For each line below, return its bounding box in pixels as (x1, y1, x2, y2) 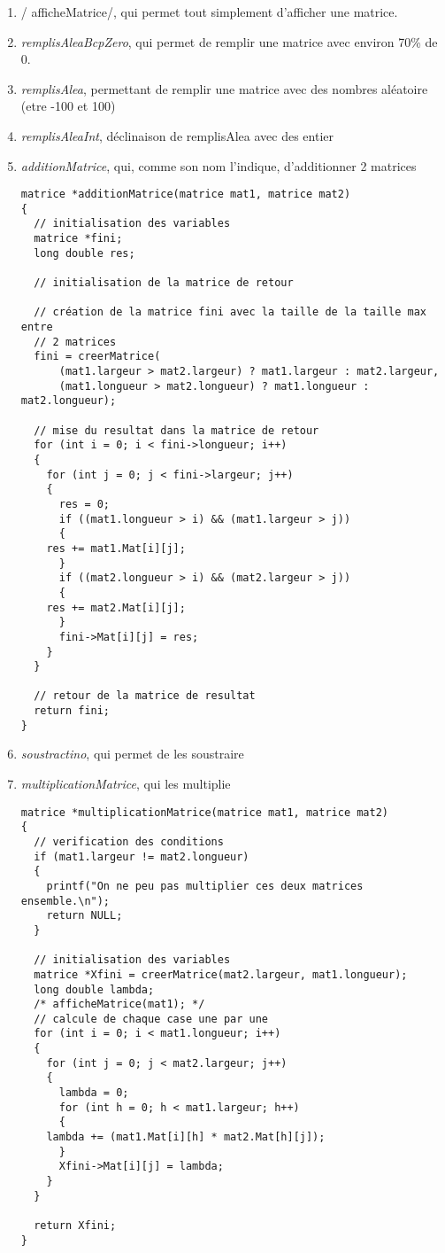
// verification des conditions (34, 835, 224, 848)
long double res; (34, 246, 135, 260)
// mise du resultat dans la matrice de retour (34, 424, 319, 437)
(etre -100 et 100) (20, 97, 116, 115)
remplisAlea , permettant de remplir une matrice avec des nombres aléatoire (20, 79, 428, 97)
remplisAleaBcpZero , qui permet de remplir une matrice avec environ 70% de (20, 32, 438, 51)
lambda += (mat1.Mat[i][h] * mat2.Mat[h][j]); (46, 1131, 326, 1144)
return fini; (34, 704, 111, 718)
